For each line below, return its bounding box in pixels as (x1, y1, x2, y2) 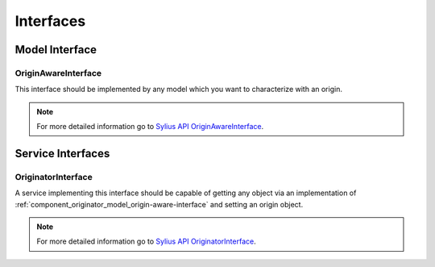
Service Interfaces (14, 146, 110, 161)
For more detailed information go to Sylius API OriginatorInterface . (36, 236, 257, 246)
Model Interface (14, 43, 97, 56)
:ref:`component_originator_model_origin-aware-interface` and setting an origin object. (14, 199, 304, 209)
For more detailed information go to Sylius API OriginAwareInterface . (36, 122, 264, 131)
